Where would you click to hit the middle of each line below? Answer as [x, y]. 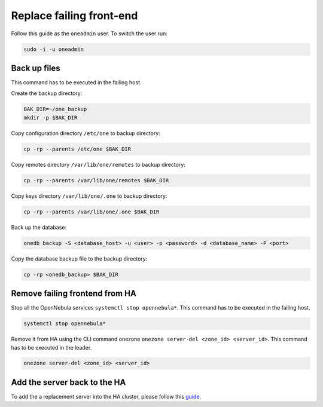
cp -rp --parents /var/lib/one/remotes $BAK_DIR [96, 180]
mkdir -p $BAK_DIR [51, 117]
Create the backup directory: [47, 93]
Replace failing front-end [74, 16]
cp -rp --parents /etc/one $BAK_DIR [77, 149]
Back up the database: [39, 227]
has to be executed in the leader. [51, 347]
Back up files [36, 68]
